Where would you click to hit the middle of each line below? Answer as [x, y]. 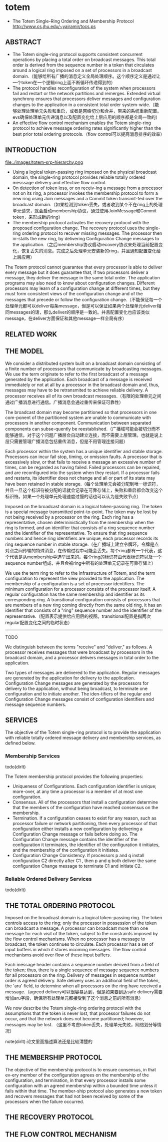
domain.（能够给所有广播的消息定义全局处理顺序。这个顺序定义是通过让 [86, 76]
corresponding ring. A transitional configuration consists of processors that [83, 599]
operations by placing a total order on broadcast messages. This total [84, 60]
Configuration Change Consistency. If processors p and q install [78, 855]
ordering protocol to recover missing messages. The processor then [92, 233]
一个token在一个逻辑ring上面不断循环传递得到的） [64, 82]
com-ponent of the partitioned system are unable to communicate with [78, 418]
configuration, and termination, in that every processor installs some [75, 1080]
